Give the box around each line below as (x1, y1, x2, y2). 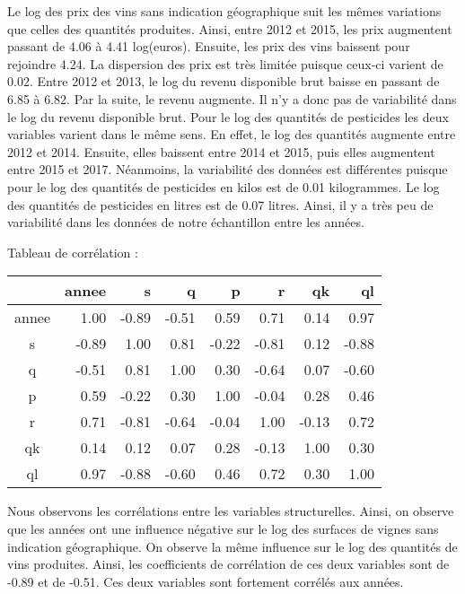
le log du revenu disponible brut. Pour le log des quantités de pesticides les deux (7, 107, 449, 126)
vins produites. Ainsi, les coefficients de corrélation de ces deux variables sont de (7, 555, 450, 573)
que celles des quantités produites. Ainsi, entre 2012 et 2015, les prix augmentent (7, 19, 452, 38)
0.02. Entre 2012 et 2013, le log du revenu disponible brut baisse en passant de (7, 72, 440, 91)
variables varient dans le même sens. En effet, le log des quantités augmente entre (7, 125, 456, 144)
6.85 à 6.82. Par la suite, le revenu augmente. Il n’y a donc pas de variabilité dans (7, 89, 457, 108)
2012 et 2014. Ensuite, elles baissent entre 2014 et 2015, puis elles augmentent (7, 142, 435, 161)
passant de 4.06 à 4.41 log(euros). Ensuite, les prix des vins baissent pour (7, 37, 410, 56)
